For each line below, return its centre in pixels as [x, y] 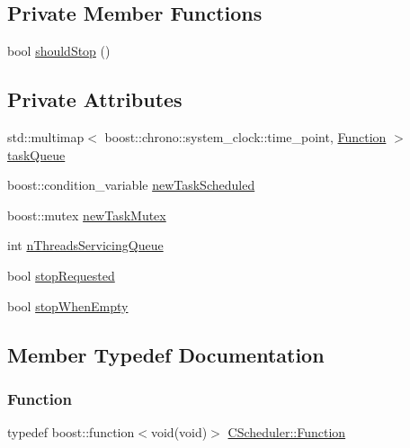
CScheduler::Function [287, 432]
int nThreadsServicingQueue [85, 245]
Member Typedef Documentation [166, 354]
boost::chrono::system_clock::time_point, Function [245, 137]
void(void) [179, 432]
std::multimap [46, 137]
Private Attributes [95, 99]
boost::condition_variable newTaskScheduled [131, 185]
